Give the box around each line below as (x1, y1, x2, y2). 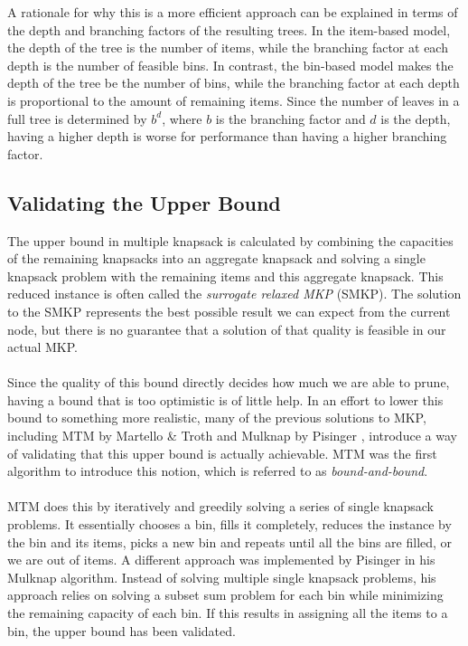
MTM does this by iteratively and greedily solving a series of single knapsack (7, 497, 434, 516)
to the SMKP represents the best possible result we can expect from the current (7, 301, 451, 320)
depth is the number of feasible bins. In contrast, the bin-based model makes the (7, 55, 454, 74)
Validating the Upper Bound (7, 188, 281, 216)
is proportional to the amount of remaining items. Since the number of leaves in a (7, 90, 460, 109)
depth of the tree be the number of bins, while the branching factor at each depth (7, 73, 460, 92)
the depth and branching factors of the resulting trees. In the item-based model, (7, 20, 451, 39)
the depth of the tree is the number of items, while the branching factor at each (7, 38, 448, 57)
